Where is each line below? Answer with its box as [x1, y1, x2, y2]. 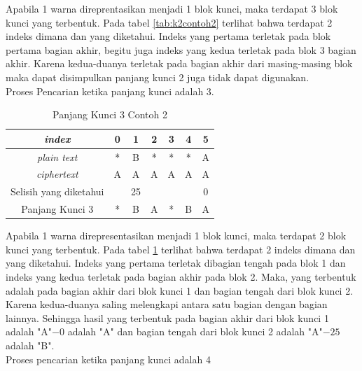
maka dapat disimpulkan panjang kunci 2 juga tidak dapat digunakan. [6, 69, 309, 84]
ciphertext [36, 167, 78, 181]
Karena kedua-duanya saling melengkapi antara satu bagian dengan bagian [6, 297, 328, 311]
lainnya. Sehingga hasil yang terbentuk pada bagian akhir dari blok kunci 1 [6, 310, 329, 325]
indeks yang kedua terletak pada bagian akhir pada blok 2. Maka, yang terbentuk [6, 269, 356, 283]
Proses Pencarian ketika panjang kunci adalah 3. [6, 83, 214, 98]
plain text [37, 149, 78, 164]
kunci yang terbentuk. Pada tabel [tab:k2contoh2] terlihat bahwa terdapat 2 [6, 15, 333, 29]
